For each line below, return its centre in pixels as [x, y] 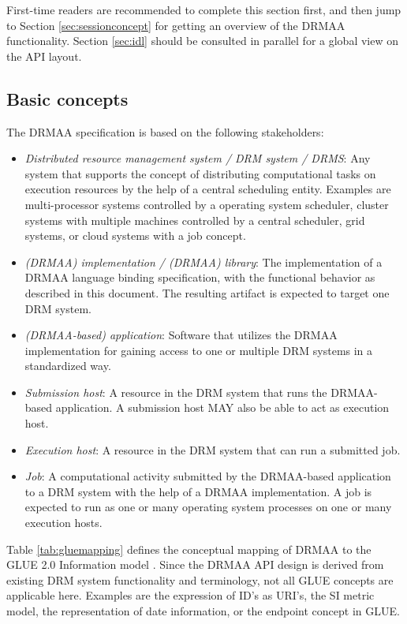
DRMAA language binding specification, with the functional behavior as [200, 277]
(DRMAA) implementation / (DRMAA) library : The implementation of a [203, 262]
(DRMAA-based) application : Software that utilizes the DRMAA [181, 335]
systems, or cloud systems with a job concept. [135, 235]
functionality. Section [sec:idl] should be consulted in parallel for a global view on [202, 41]
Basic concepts [67, 98]
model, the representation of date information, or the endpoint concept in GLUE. [203, 611]
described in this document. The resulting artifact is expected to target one [207, 292]
